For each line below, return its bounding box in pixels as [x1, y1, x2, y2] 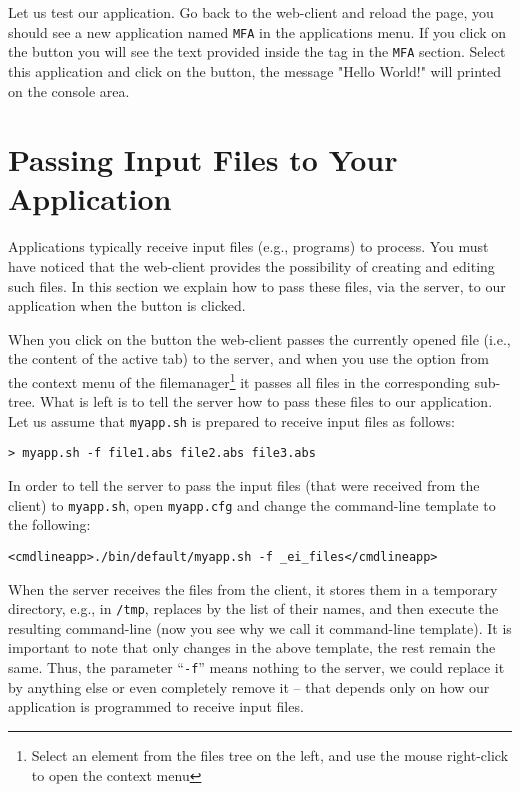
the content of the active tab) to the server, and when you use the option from [8, 348, 489, 369]
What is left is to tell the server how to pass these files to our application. [39, 391, 493, 412]
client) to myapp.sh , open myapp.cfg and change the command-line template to [8, 494, 496, 515]
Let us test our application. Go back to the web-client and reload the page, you [8, 2, 494, 22]
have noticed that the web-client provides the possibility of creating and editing [8, 256, 495, 276]
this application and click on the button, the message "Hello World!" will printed [8, 60, 502, 81]
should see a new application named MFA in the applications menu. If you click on [8, 21, 507, 42]
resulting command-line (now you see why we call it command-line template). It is [8, 617, 512, 638]
